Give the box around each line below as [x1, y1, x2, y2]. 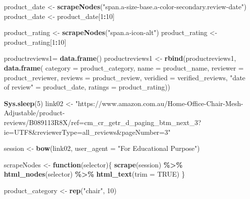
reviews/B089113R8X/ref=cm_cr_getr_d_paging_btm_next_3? [4, 117, 201, 127]
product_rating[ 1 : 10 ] [4, 36, 67, 47]
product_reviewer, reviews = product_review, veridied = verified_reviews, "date [4, 72, 246, 82]
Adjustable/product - [4, 108, 65, 118]
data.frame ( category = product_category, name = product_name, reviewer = [4, 62, 244, 72]
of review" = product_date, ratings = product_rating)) [4, 82, 170, 92]
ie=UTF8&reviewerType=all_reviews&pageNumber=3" [4, 127, 171, 137]
